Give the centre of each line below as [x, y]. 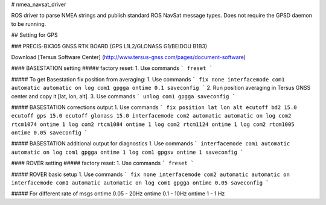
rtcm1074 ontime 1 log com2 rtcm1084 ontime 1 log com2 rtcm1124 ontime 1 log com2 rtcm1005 [153, 124]
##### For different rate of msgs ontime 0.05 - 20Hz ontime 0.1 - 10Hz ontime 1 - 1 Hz [118, 194]
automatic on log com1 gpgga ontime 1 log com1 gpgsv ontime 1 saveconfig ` [127, 152]
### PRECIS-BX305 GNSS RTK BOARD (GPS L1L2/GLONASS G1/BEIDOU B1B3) [109, 46]
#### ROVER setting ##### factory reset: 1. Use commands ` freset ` [103, 163]
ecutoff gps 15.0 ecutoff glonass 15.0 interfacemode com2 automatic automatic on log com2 [151, 116]
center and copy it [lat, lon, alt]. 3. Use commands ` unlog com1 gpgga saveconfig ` [123, 96]
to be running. [29, 24]
